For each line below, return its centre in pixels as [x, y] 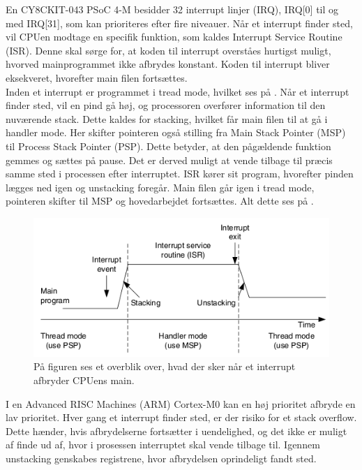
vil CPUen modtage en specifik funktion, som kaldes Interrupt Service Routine [174, 37]
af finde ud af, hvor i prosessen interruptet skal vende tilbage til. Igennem [163, 445]
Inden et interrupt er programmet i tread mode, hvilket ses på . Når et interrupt [178, 91]
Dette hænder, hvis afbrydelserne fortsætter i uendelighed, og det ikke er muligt [176, 431]
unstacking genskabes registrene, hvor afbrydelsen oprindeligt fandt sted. [161, 458]
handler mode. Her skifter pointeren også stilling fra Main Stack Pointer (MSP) [176, 132]
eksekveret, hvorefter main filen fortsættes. [97, 77]
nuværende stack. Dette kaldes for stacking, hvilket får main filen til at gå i [167, 118]
